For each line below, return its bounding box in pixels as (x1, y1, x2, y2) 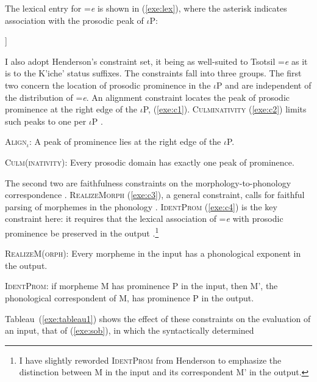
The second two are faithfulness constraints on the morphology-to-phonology (5, 176, 291, 189)
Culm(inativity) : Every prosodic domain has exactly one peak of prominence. (5, 155, 294, 168)
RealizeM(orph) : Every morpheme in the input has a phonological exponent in (5, 247, 301, 260)
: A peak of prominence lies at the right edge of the (29, 135, 221, 148)
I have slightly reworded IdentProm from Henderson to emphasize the (19, 353, 282, 366)
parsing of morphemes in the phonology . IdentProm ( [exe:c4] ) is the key (5, 200, 277, 213)
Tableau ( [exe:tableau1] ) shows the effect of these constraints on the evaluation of (5, 312, 311, 325)
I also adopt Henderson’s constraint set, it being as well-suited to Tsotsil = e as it (5, 54, 308, 67)
